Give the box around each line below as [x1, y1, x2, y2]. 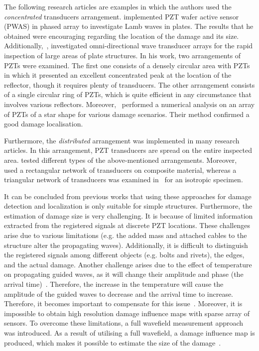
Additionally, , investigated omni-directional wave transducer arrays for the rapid [4, 40, 253, 51]
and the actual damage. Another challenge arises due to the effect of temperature [4, 259, 252, 269]
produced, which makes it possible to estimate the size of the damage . [4, 337, 221, 348]
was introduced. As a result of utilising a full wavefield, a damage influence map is [4, 328, 255, 338]
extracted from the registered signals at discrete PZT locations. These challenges [4, 220, 250, 231]
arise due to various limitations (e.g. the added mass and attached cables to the [4, 230, 247, 240]
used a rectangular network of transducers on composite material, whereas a [4, 164, 237, 175]
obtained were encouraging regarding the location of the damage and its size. [4, 30, 239, 41]
